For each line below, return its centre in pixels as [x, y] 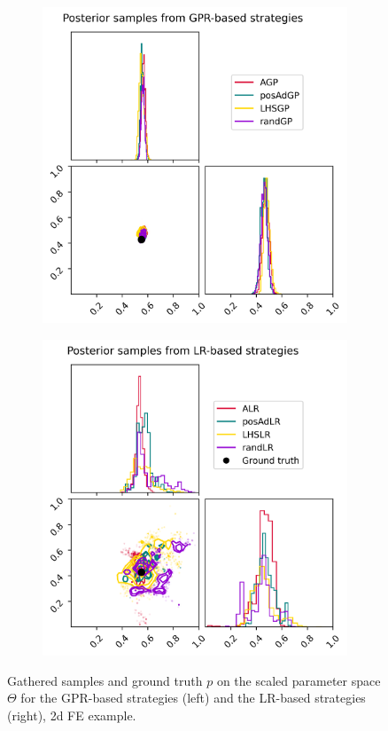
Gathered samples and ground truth [105, 680]
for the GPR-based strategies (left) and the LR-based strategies [193, 698]
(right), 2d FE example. [72, 715]
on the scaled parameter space [299, 680]
